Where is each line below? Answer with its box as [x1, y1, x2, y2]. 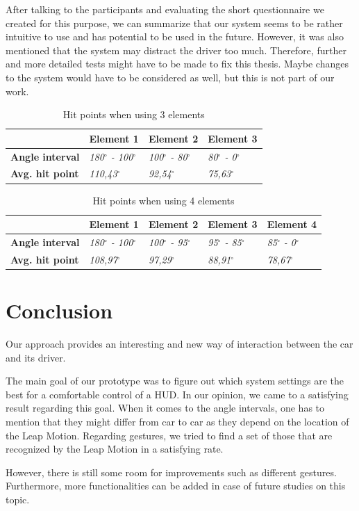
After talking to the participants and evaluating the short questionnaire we [6, 2, 324, 16]
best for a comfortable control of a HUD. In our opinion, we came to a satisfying [6, 387, 349, 401]
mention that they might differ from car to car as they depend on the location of [6, 414, 349, 428]
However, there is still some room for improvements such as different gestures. [6, 464, 337, 479]
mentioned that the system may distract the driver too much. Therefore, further [6, 42, 347, 57]
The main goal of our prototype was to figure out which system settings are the [6, 373, 344, 388]
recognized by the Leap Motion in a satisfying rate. [6, 441, 224, 456]
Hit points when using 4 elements [92, 193, 235, 207]
